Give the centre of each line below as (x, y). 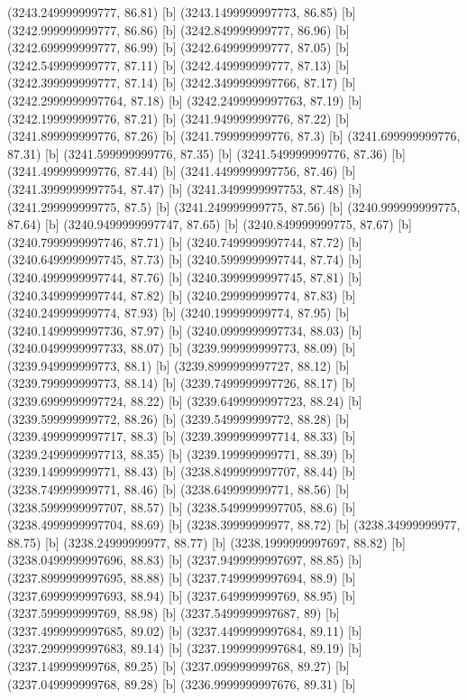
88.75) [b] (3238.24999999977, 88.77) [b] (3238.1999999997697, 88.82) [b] (206, 542)
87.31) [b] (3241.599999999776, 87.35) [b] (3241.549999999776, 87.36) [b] (206, 153)
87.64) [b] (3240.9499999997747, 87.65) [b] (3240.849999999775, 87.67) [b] (210, 224)
